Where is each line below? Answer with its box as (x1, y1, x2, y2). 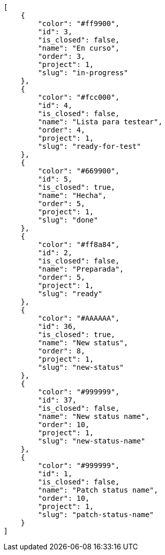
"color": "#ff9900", (38, 19, 120, 28)
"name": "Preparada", (38, 265, 124, 273)
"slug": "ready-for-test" (38, 142, 141, 150)
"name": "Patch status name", (38, 486, 158, 494)
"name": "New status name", (38, 412, 150, 420)
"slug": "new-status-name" (38, 437, 146, 445)
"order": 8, (38, 347, 86, 355)
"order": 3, (38, 52, 86, 60)
